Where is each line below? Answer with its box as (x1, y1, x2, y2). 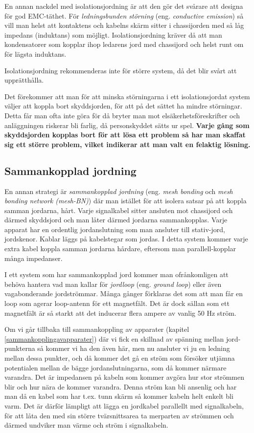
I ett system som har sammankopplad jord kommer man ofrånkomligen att (4, 269, 229, 280)
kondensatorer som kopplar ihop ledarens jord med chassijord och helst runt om (4, 39, 244, 49)
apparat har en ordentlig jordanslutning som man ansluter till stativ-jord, (4, 224, 225, 234)
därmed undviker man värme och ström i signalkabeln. (4, 420, 168, 430)
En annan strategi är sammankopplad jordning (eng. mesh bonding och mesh (4, 186, 233, 196)
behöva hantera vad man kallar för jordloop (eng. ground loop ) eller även (4, 279, 222, 289)
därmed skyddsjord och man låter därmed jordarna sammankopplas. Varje (4, 215, 228, 225)
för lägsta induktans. (4, 48, 67, 59)
